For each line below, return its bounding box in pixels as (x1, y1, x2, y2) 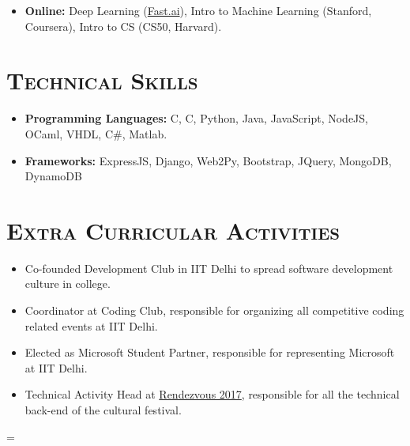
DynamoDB (24, 168, 82, 184)
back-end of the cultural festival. (24, 401, 182, 418)
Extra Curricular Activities (6, 214, 340, 246)
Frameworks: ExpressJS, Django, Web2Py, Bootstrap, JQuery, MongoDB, (24, 152, 392, 168)
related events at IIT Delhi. (24, 317, 158, 334)
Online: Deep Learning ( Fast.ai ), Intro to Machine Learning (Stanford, (24, 2, 372, 18)
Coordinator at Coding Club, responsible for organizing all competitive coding (24, 302, 404, 318)
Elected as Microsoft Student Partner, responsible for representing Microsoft (24, 344, 395, 361)
